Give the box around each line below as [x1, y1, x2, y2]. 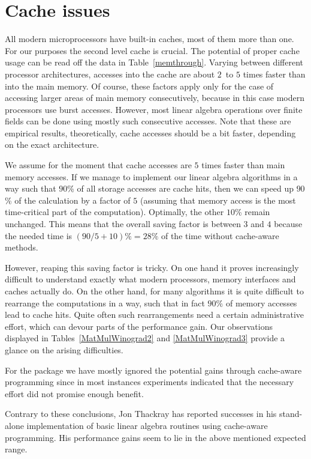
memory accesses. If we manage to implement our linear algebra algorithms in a [5, 170, 298, 183]
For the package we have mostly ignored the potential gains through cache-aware [5, 363, 302, 376]
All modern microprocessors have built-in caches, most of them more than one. [5, 32, 294, 45]
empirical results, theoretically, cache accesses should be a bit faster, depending [5, 126, 296, 139]
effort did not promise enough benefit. [5, 387, 144, 400]
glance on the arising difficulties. [5, 343, 123, 356]
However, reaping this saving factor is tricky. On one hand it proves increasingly [5, 261, 299, 273]
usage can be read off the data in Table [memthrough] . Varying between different [5, 56, 304, 68]
